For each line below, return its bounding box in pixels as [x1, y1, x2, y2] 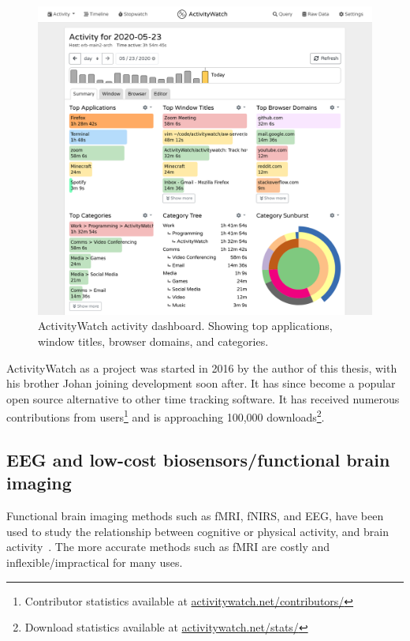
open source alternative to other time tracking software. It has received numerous [6, 390, 400, 407]
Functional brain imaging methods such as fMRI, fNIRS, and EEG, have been [6, 508, 384, 524]
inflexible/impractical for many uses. [6, 554, 183, 571]
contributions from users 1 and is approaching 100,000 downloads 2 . [6, 407, 325, 425]
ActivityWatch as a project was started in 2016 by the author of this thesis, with [6, 359, 397, 376]
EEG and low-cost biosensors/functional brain [6, 448, 390, 472]
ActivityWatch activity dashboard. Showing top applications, [38, 317, 333, 334]
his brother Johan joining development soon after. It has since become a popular [6, 375, 396, 392]
